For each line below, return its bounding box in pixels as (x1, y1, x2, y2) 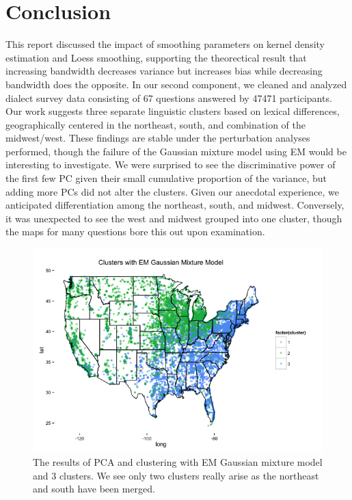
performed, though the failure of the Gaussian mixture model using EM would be (5, 144, 347, 158)
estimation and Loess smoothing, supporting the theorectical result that (5, 50, 307, 64)
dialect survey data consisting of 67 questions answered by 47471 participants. (5, 90, 332, 105)
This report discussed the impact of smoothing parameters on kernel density (5, 37, 325, 51)
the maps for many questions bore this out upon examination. (5, 224, 265, 239)
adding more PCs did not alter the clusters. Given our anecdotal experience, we (5, 184, 339, 198)
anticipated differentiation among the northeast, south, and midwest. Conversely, (5, 198, 344, 212)
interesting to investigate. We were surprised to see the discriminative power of (5, 157, 336, 172)
